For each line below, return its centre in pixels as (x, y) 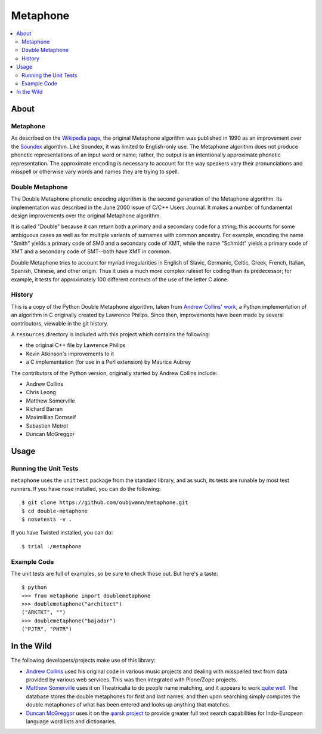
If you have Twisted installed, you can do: (62, 533)
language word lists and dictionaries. (71, 721)
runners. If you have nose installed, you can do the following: (86, 489)
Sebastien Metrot (47, 426)
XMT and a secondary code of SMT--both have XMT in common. (91, 251)
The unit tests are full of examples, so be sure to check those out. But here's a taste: (114, 573)
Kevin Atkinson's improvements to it (70, 354)
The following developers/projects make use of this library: (83, 661)
